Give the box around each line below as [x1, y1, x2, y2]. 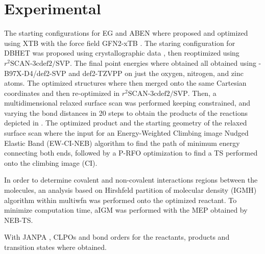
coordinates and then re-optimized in [4, 87, 120, 98]
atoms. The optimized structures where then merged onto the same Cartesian [4, 78, 247, 88]
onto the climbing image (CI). [4, 157, 98, 168]
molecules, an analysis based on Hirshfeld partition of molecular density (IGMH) [4, 185, 257, 195]
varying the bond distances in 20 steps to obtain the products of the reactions [4, 107, 248, 118]
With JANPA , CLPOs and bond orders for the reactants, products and [4, 232, 230, 242]
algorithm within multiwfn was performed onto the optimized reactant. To [4, 194, 237, 205]
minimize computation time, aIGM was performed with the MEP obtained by [4, 205, 248, 215]
